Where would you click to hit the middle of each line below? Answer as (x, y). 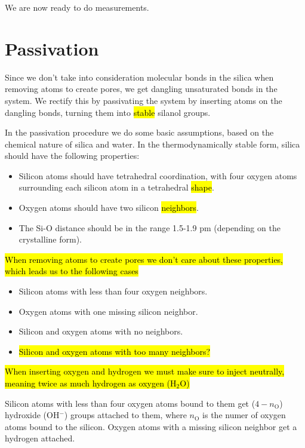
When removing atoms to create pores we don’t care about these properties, (144, 259)
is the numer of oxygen (244, 415)
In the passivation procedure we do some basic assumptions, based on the (139, 132)
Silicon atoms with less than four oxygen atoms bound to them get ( (130, 403)
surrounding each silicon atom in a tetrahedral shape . (116, 187)
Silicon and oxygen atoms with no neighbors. (101, 331)
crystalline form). (50, 239)
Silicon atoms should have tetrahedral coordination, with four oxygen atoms (158, 175)
